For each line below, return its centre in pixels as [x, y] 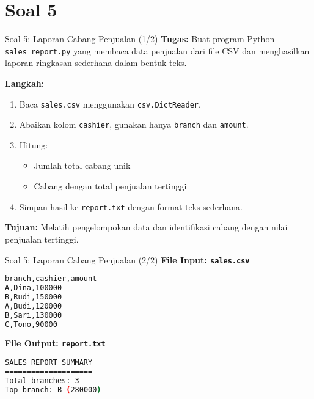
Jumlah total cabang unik [82, 165]
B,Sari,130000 [34, 315]
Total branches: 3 [42, 380]
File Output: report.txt [55, 343]
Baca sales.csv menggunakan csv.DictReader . [110, 104]
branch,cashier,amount [51, 279]
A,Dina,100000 [34, 288]
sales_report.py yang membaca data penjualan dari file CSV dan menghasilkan [157, 50]
